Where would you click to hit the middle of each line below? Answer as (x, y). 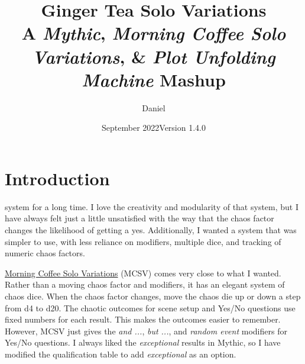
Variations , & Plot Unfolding (154, 56)
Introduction (57, 178)
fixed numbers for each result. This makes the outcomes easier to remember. (143, 319)
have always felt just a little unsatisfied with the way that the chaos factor (139, 218)
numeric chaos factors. (45, 253)
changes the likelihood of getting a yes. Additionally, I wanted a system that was (151, 230)
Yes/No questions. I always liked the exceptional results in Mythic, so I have (143, 342)
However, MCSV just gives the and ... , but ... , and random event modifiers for (146, 331)
